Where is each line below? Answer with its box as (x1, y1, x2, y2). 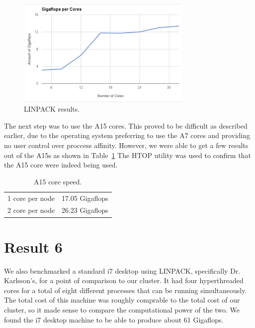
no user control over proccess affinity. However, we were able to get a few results (4, 140, 249, 150)
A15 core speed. (33, 176, 82, 186)
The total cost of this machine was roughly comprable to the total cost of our (4, 295, 240, 305)
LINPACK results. (24, 104, 80, 114)
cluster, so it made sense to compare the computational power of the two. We (4, 305, 240, 315)
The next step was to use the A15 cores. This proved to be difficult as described (4, 120, 248, 131)
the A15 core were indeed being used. (4, 160, 118, 170)
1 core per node (7, 192, 55, 203)
